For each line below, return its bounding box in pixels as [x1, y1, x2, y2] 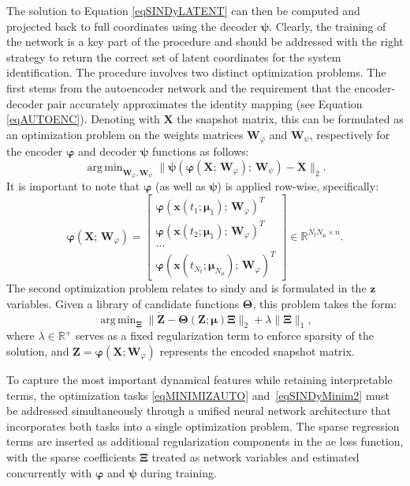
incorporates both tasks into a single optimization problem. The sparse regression [6, 417, 400, 434]
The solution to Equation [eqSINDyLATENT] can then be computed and [6, 2, 360, 18]
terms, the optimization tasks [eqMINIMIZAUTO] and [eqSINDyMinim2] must [6, 386, 389, 403]
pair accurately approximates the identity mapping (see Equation [47, 95, 363, 111]
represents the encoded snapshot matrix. [159, 343, 355, 360]
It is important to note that [6, 178, 140, 194]
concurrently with [6, 464, 92, 480]
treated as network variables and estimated [151, 448, 360, 465]
